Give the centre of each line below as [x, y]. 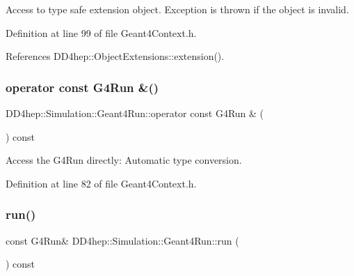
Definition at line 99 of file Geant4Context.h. [101, 32]
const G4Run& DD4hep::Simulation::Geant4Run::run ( [122, 240]
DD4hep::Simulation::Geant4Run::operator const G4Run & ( [135, 113]
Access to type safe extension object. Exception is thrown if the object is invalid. [177, 9]
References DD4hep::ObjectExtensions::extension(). [115, 56]
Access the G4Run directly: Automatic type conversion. [124, 160]
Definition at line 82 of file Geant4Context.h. [101, 183]
